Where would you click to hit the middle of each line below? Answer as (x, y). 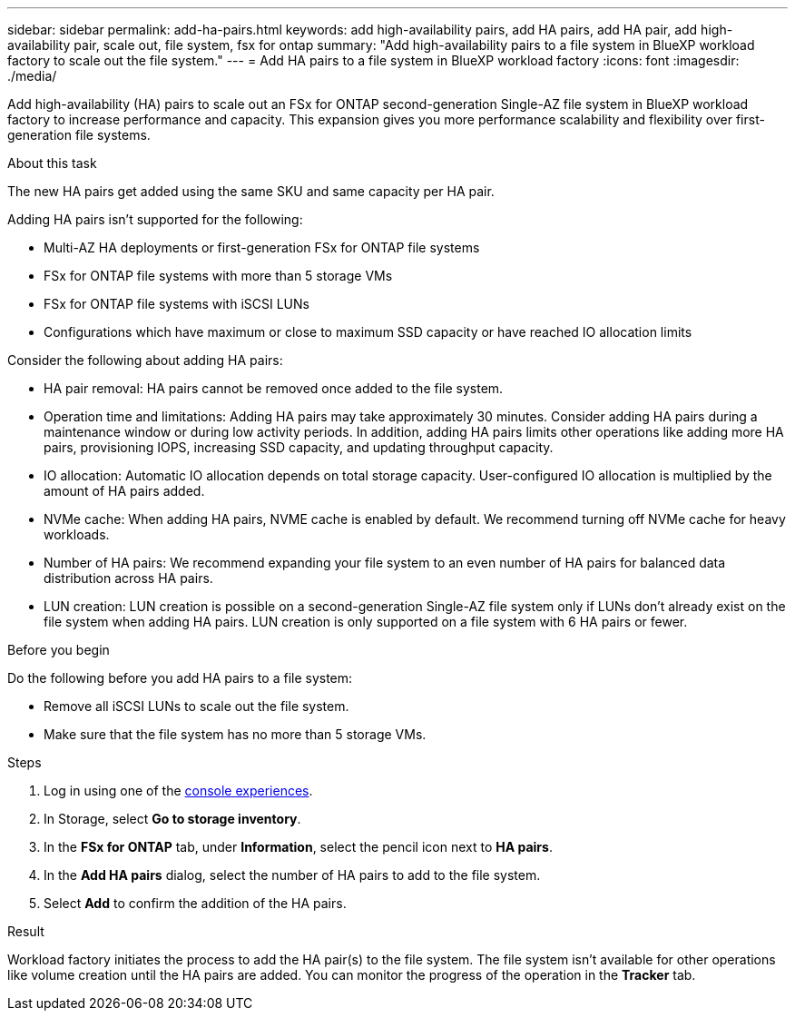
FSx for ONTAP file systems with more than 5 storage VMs (218, 276)
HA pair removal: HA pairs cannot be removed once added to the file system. (274, 388)
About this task (52, 163)
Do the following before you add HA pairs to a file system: (180, 678)
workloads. (77, 534)
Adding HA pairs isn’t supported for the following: (155, 219)
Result (26, 931)
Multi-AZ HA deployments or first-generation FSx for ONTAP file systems (262, 247)
